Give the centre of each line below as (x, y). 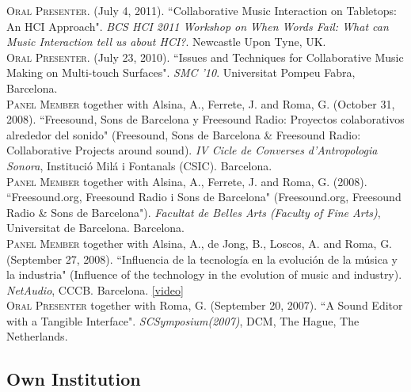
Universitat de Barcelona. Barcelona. (95, 228)
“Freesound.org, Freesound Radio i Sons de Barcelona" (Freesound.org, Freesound (204, 197)
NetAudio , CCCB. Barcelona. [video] (95, 289)
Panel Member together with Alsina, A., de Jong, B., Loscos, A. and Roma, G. (200, 243)
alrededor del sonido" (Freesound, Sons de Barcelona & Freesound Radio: (184, 134)
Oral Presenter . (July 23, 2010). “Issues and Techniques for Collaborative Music (205, 57)
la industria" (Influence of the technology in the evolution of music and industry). (204, 274)
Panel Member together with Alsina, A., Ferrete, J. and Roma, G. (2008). (187, 181)
